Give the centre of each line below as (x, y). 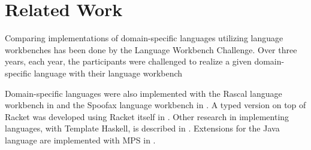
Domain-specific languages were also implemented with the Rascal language (144, 93)
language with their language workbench (108, 73)
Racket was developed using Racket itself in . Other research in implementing (147, 116)
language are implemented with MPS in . (80, 140)
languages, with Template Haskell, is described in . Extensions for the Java (142, 128)
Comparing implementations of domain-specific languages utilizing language (144, 38)
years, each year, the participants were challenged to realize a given (128, 61)
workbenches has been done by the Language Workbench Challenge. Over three (151, 49)
